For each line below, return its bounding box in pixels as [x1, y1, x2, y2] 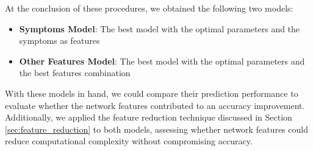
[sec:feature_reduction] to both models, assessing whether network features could [5, 122, 308, 135]
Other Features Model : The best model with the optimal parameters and [19, 54, 305, 67]
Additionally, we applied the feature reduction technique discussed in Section [5, 111, 292, 124]
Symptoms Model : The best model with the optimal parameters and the [19, 22, 300, 35]
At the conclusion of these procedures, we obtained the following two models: [5, 2, 293, 14]
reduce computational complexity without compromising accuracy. [5, 135, 253, 147]
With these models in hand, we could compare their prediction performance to [5, 86, 298, 99]
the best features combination [19, 66, 131, 79]
